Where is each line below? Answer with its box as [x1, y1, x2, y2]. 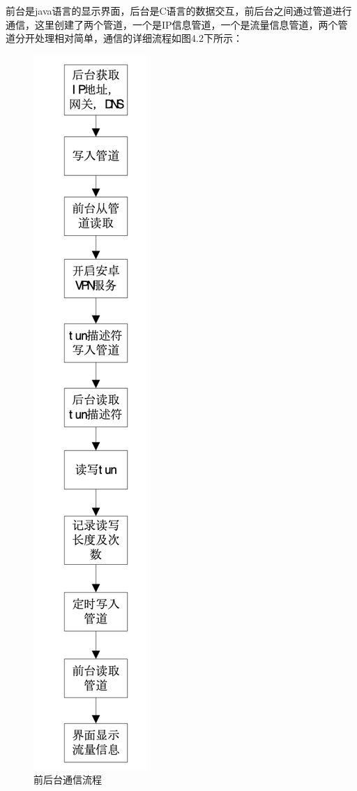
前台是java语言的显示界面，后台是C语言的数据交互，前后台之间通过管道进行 [6, 3, 352, 17]
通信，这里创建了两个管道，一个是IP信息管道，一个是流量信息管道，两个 [6, 17, 338, 31]
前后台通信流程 [33, 772, 102, 787]
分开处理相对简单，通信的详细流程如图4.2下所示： [15, 31, 243, 45]
